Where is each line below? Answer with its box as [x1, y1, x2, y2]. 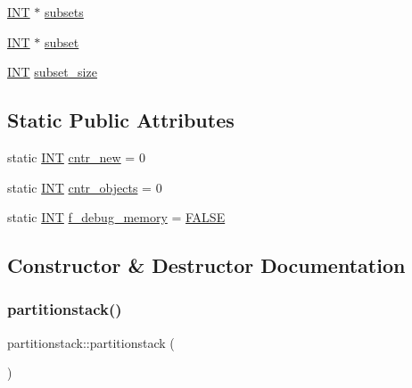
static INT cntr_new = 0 [7, 147, 145, 166]
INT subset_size [7, 62, 97, 81]
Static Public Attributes [7, 106, 235, 134]
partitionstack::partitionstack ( [7, 333, 175, 351]
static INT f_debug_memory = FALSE [7, 208, 226, 227]
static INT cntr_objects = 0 [7, 177, 162, 196]
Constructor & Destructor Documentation [7, 252, 406, 279]
